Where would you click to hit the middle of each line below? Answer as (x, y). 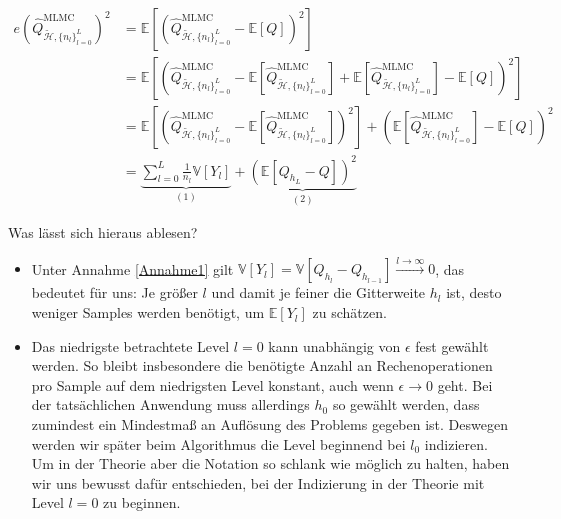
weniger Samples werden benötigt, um (148, 312)
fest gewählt (452, 345)
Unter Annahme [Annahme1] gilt (132, 268)
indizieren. (456, 443)
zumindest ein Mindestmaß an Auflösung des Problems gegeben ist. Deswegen (269, 424)
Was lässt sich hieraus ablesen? (103, 232)
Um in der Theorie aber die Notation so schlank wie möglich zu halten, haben (270, 463)
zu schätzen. (349, 312)
